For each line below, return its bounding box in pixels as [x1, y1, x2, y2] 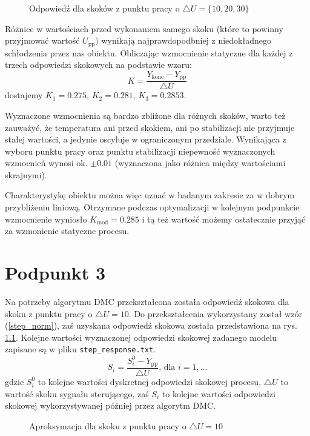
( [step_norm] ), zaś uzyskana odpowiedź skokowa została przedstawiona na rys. [5, 319, 297, 332]
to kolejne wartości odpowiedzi [162, 387, 275, 400]
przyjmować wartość [5, 34, 80, 47]
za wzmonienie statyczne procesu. [5, 224, 130, 237]
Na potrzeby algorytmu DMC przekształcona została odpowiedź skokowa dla [5, 295, 289, 307]
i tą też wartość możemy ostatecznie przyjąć [142, 212, 306, 225]
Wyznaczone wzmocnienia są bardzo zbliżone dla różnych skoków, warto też [5, 109, 286, 121]
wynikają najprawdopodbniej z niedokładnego [101, 34, 271, 47]
